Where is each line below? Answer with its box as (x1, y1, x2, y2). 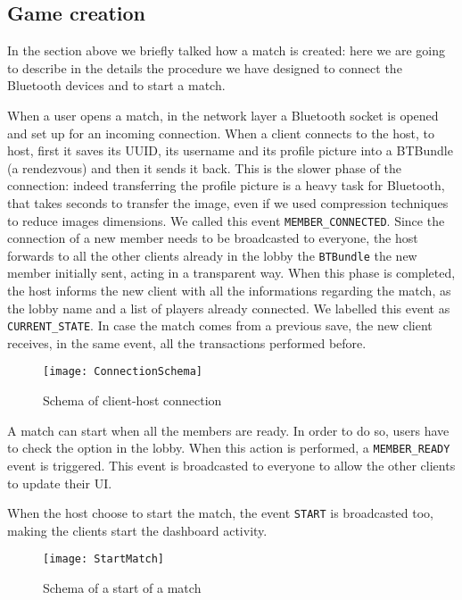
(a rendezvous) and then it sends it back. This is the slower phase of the (7, 158, 401, 177)
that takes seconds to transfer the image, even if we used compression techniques (7, 193, 449, 212)
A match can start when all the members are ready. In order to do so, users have (7, 421, 450, 439)
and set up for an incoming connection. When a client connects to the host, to (7, 123, 434, 142)
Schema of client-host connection (43, 391, 222, 410)
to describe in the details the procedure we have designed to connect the (7, 58, 402, 77)
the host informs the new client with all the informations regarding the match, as (7, 281, 451, 300)
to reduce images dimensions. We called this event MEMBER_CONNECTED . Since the (7, 211, 445, 229)
